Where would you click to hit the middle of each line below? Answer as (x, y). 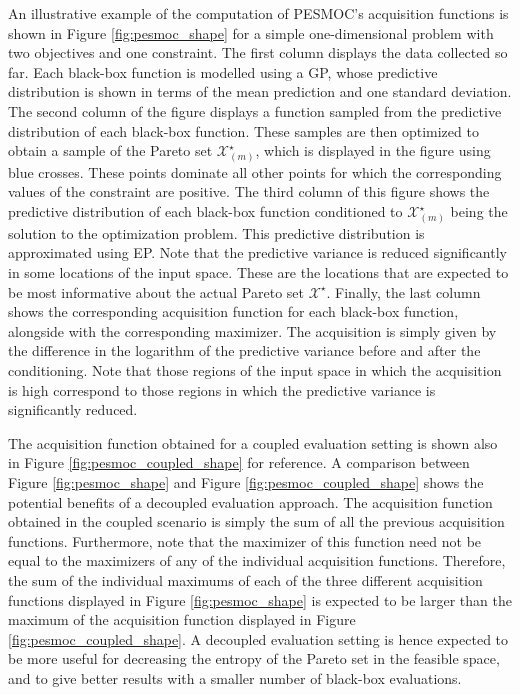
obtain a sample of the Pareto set (110, 150)
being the (479, 211)
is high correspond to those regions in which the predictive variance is (222, 389)
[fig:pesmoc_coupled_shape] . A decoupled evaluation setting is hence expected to (258, 638)
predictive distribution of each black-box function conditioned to (205, 211)
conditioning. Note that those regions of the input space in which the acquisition (255, 369)
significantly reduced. (73, 409)
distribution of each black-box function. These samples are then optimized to (243, 130)
